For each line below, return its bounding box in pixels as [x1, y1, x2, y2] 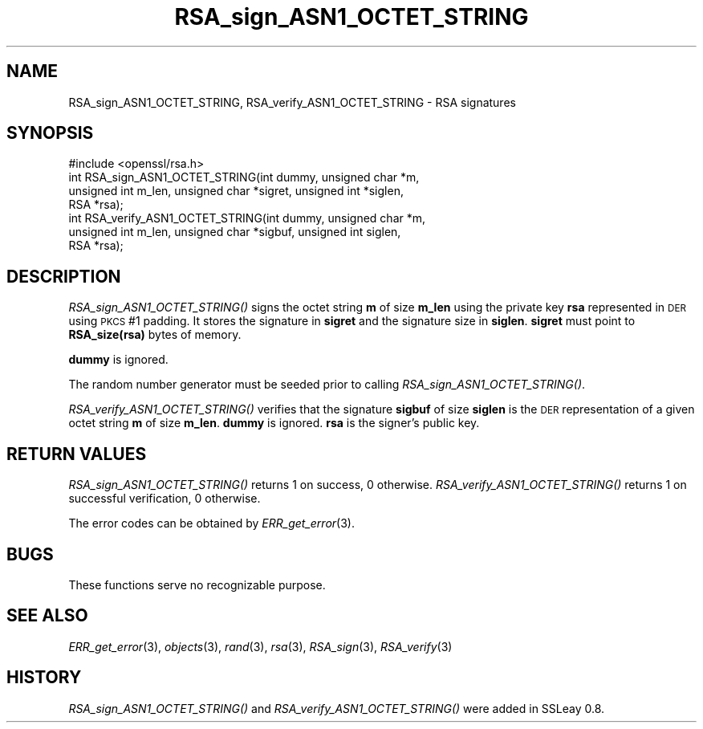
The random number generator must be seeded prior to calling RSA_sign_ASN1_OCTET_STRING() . [68, 377, 586, 392]
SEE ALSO [6, 605, 88, 626]
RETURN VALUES [6, 443, 147, 464]
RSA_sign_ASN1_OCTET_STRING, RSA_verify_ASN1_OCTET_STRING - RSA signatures [68, 95, 516, 109]
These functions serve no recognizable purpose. [68, 577, 326, 592]
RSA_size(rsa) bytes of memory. [68, 328, 242, 342]
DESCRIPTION [6, 266, 121, 287]
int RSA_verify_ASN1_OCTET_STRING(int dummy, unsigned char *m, [68, 211, 426, 226]
